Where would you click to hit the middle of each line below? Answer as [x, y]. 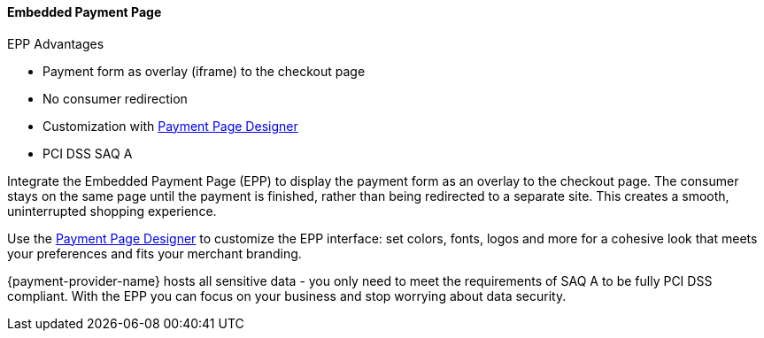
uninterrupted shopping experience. [112, 211]
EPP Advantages [56, 43]
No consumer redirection [115, 98]
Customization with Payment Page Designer [170, 126]
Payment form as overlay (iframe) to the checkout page [204, 71]
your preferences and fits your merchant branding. [154, 253]
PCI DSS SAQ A [88, 153]
